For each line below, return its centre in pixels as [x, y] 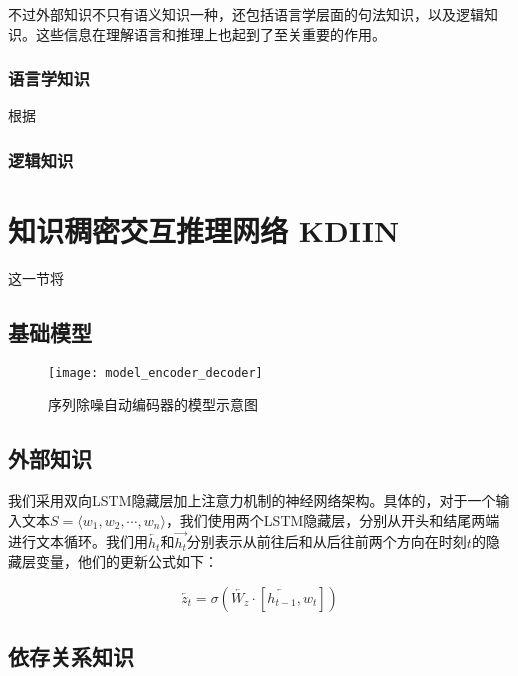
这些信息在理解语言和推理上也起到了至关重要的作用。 [210, 33]
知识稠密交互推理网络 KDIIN [204, 230]
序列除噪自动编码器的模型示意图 [153, 404]
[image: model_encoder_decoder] [155, 372]
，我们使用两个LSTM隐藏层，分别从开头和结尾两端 [332, 519]
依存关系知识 [71, 656]
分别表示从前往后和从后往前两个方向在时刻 [326, 541]
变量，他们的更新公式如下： [126, 561]
